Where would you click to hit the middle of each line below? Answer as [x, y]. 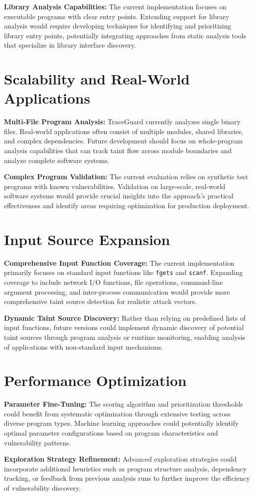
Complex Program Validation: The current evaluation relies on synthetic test [126, 177]
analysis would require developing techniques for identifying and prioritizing [118, 26]
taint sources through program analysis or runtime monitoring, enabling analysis [125, 337]
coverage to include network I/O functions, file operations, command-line [114, 282]
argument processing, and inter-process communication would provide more [117, 291]
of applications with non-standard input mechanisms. [84, 346]
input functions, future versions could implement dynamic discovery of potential [124, 327]
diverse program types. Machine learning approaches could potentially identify [121, 423]
